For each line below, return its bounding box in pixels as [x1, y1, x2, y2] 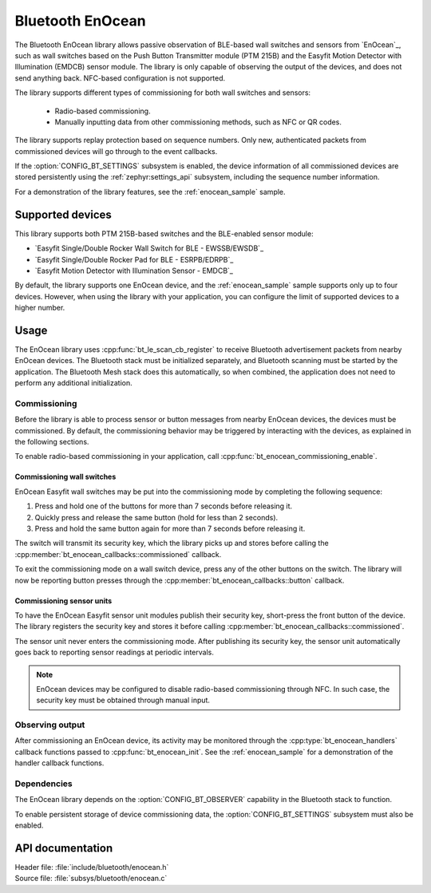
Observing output [14, 719, 85, 730]
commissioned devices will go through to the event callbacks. [14, 146, 218, 156]
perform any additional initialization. [14, 378, 132, 388]
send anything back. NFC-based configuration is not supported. [14, 73, 226, 83]
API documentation [14, 842, 113, 855]
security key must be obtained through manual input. [36, 695, 211, 705]
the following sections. [14, 437, 89, 447]
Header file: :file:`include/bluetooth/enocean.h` [14, 863, 169, 872]
